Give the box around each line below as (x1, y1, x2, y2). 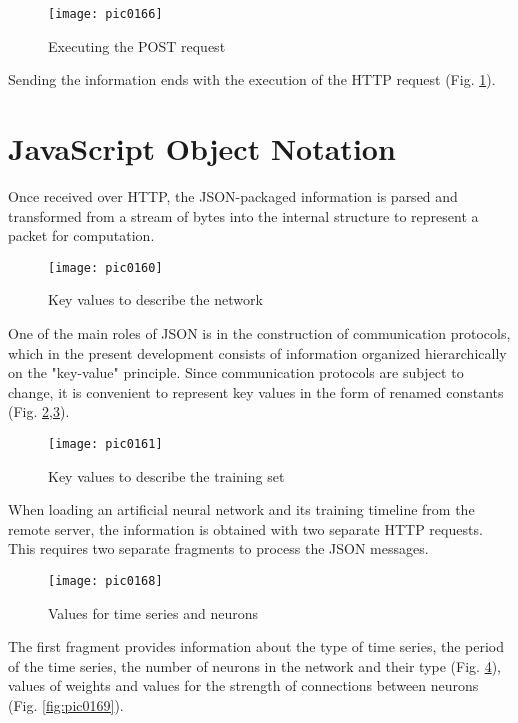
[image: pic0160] (48, 260, 163, 275)
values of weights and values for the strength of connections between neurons (8, 675, 479, 696)
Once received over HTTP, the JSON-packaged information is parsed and (8, 185, 458, 206)
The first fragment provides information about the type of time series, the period (8, 636, 505, 657)
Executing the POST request (48, 35, 226, 56)
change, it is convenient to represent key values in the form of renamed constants (8, 381, 504, 402)
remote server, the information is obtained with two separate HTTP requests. (8, 518, 483, 539)
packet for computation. (8, 225, 155, 246)
